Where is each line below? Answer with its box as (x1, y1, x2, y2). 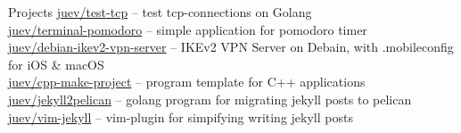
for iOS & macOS (8, 54, 104, 73)
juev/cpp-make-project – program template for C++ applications (8, 72, 366, 91)
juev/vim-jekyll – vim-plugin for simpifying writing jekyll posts (8, 107, 353, 126)
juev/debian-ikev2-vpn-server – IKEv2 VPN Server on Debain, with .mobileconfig (8, 37, 454, 56)
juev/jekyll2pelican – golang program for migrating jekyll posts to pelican (8, 89, 412, 108)
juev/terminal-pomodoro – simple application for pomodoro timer (8, 20, 367, 38)
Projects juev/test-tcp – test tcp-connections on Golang (8, 3, 312, 21)
